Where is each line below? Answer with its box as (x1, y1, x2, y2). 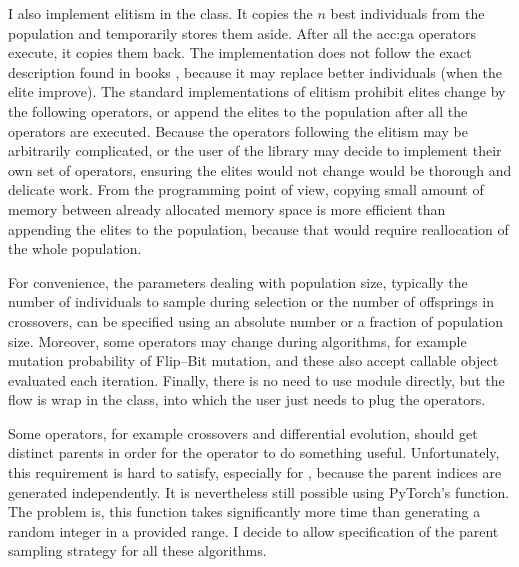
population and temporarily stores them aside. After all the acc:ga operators (8, 22, 477, 43)
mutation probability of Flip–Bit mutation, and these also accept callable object (8, 350, 499, 371)
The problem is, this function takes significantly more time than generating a (8, 501, 481, 522)
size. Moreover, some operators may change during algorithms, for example (8, 330, 467, 351)
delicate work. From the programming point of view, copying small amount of (8, 179, 484, 200)
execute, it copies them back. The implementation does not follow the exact (8, 42, 472, 63)
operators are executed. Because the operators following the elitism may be (8, 120, 468, 141)
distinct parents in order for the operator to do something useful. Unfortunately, (8, 442, 500, 463)
